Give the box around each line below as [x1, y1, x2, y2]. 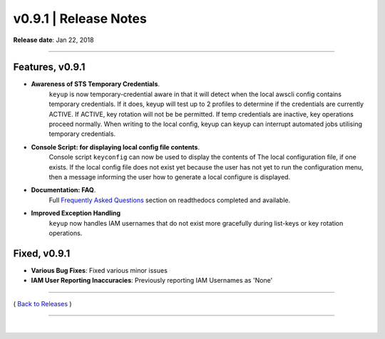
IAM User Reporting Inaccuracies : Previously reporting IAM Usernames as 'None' [31, 276, 273, 285]
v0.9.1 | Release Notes [13, 11, 148, 26]
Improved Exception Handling [31, 209, 121, 217]
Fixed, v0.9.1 [13, 247, 71, 259]
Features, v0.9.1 [13, 61, 86, 73]
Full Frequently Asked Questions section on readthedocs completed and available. [48, 196, 291, 204]
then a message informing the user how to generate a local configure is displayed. [48, 172, 291, 181]
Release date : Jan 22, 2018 [13, 36, 94, 44]
